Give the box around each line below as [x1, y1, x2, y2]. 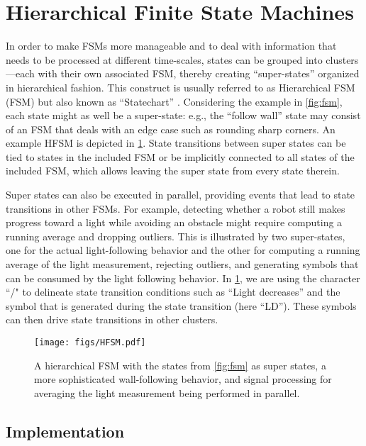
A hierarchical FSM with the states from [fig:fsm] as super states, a [34, 357, 326, 372]
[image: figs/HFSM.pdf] [34, 338, 146, 347]
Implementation [6, 420, 125, 442]
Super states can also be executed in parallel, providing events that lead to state [6, 187, 355, 202]
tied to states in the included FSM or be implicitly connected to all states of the [6, 149, 355, 164]
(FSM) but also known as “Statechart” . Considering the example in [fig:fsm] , [6, 94, 343, 108]
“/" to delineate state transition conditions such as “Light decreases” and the [6, 284, 340, 299]
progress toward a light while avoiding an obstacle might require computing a [6, 215, 343, 230]
